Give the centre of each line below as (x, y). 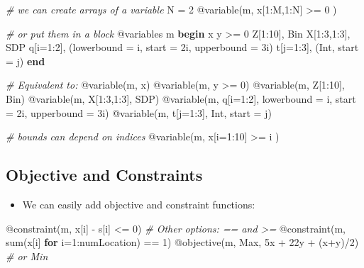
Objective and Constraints (104, 175)
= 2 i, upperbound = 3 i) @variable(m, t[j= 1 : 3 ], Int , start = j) (139, 112)
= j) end (26, 61)
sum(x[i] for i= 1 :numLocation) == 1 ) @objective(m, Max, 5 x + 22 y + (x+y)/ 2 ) (182, 242)
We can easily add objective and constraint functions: (139, 204)
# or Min (27, 256)
